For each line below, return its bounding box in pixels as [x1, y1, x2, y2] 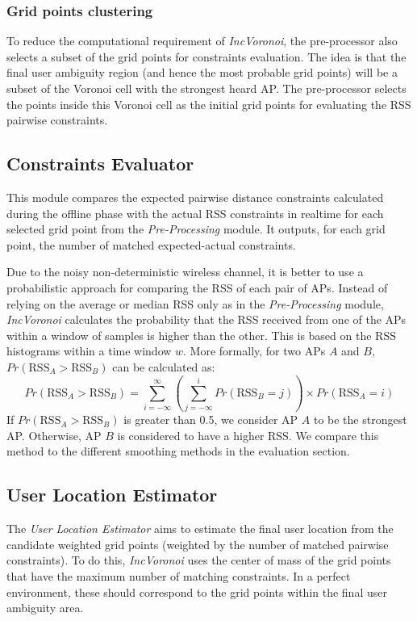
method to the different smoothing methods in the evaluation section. [6, 443, 350, 459]
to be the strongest [313, 411, 407, 428]
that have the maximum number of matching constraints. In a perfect [6, 568, 351, 584]
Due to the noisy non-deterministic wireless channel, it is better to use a [6, 263, 364, 280]
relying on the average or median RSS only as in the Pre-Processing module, [6, 295, 384, 312]
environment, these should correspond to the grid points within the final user [6, 583, 387, 600]
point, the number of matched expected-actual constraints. [6, 236, 296, 253]
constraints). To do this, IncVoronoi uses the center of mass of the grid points [6, 552, 391, 569]
